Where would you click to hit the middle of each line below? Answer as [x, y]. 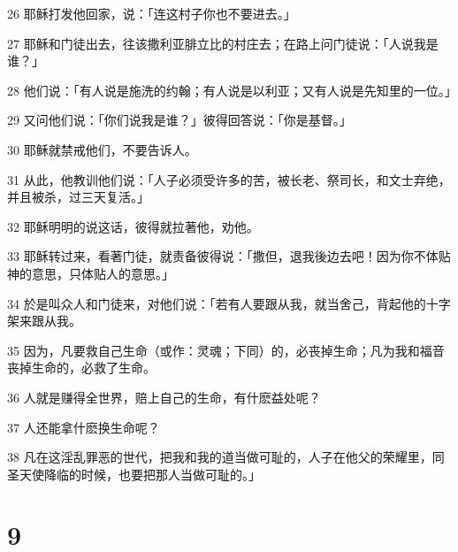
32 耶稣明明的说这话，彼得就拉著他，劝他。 [133, 226]
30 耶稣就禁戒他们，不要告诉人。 [102, 149]
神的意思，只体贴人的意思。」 [91, 273]
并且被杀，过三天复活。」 [78, 197]
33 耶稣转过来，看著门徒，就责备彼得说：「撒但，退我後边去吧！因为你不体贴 [229, 256]
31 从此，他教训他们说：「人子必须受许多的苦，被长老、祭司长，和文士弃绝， [229, 179]
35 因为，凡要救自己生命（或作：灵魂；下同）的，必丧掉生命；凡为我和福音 [226, 350]
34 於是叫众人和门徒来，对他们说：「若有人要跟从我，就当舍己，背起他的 [217, 303]
